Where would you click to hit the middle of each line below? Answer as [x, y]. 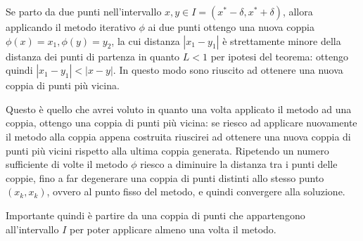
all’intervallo [32, 229]
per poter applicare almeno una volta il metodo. [173, 229]
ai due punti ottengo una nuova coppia [231, 27]
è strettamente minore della [282, 40]
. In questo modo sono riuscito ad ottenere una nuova [228, 70]
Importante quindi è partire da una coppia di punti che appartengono [155, 215]
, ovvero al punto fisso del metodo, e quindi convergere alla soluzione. [196, 191]
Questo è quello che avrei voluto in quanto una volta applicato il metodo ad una [179, 109]
